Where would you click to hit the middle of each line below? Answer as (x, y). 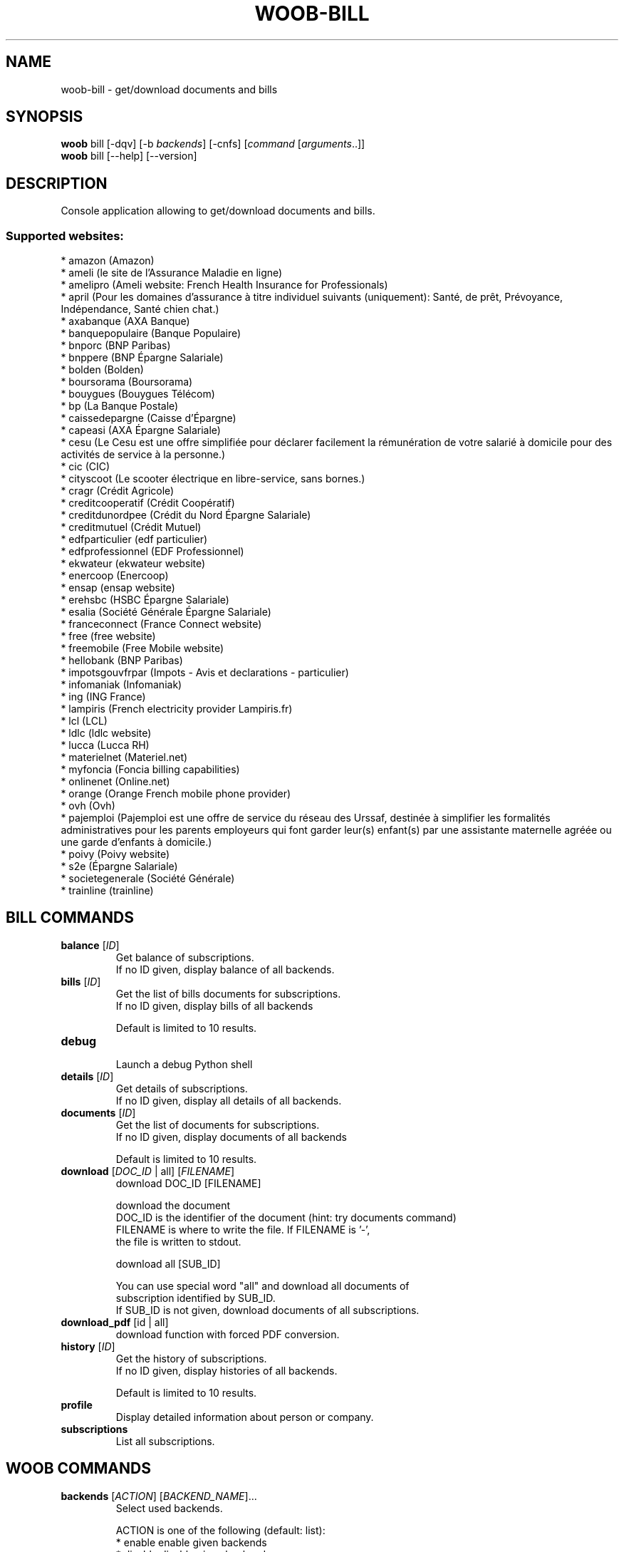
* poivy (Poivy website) (115, 854)
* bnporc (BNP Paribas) (116, 346)
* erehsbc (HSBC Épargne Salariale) (145, 600)
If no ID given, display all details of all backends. (229, 1100)
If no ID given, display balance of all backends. (225, 969)
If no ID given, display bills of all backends (214, 1005)
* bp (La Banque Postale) (120, 406)
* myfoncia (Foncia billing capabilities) (150, 770)
